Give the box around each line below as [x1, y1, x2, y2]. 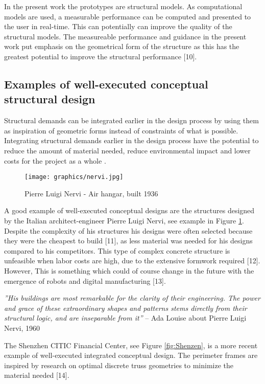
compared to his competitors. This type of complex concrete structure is [4, 245, 230, 256]
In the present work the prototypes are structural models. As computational [4, 1, 243, 11]
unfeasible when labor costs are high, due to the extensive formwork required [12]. [4, 255, 260, 266]
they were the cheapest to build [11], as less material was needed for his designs [4, 235, 253, 246]
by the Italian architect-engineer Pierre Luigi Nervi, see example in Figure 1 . [4, 215, 244, 225]
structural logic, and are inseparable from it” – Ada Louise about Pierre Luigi [4, 312, 247, 323]
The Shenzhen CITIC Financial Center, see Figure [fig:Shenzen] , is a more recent [4, 340, 258, 350]
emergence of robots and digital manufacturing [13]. [4, 275, 166, 286]
